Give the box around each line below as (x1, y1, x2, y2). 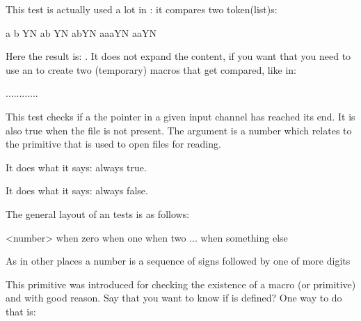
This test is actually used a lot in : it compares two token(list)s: (6, 2, 278, 16)
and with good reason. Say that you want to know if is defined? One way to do (6, 290, 342, 305)
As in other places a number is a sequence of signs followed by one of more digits (6, 253, 351, 268)
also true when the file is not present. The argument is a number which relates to (6, 123, 352, 137)
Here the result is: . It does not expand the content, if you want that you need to (6, 49, 351, 63)
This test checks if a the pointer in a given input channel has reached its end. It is (6, 109, 355, 123)
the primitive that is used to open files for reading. (6, 136, 221, 151)
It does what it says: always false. (6, 183, 148, 198)
